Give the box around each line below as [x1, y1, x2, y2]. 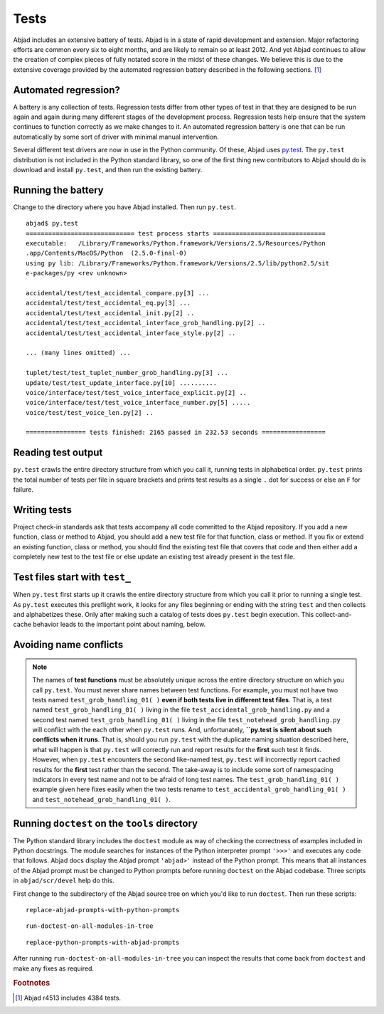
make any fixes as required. [13, 964, 95, 973]
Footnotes [13, 978, 50, 988]
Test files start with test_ [13, 571, 132, 583]
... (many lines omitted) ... [26, 349, 132, 357]
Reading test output [13, 447, 103, 459]
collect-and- [315, 610, 352, 618]
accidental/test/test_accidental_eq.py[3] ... [26, 299, 191, 307]
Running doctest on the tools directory [13, 817, 198, 829]
